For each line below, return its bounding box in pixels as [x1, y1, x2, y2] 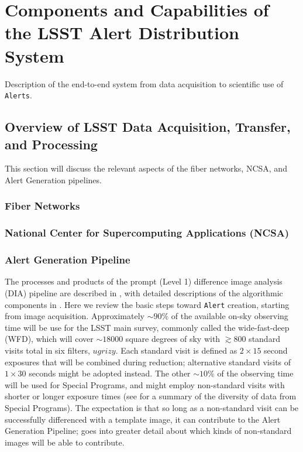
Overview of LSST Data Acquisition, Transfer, [5, 118, 291, 136]
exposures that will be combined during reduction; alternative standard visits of [5, 355, 291, 368]
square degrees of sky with [125, 333, 221, 345]
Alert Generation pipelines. [5, 173, 102, 186]
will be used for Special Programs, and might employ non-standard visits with [5, 378, 285, 391]
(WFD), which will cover [5, 333, 94, 345]
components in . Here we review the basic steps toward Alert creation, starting [5, 298, 290, 310]
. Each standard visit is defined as [115, 344, 237, 357]
